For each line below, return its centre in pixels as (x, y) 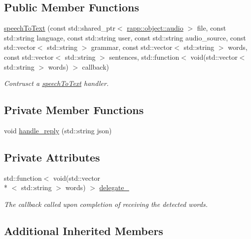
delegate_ (114, 187)
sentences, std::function (144, 57)
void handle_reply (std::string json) (58, 130)
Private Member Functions (74, 110)
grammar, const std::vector (132, 47)
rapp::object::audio (155, 28)
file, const (212, 28)
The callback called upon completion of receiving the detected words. (106, 204)
